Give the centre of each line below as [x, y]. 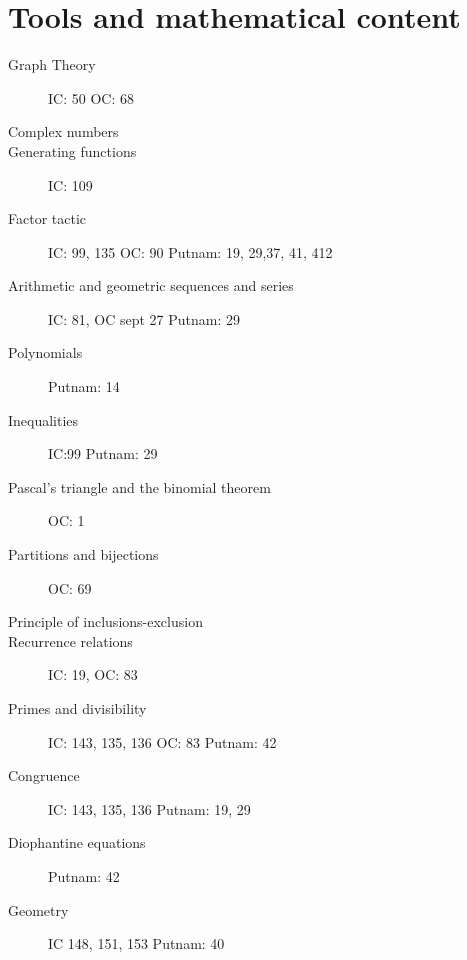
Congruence [44, 775]
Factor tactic [47, 218]
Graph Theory [52, 64]
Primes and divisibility [77, 708]
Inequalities [43, 419]
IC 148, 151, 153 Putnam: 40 [136, 943]
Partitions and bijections [83, 554]
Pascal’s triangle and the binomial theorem [139, 486]
